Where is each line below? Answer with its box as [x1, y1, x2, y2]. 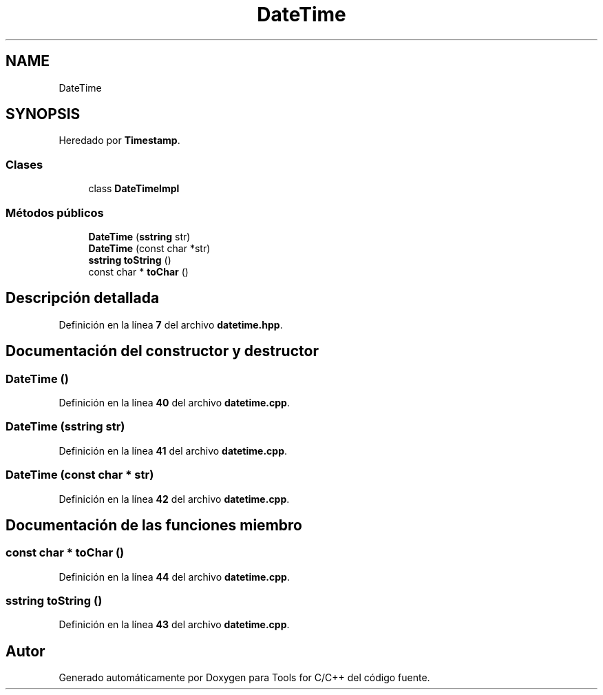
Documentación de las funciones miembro [6, 516, 302, 534]
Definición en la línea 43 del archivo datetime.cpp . [59, 619, 290, 631]
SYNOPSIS [6, 105, 81, 123]
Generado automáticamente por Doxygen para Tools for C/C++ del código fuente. [59, 672, 430, 684]
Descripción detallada [6, 289, 160, 307]
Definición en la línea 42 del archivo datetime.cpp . [59, 492, 290, 505]
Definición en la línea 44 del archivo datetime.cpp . [59, 570, 290, 583]
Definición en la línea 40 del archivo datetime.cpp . [59, 397, 290, 408]
